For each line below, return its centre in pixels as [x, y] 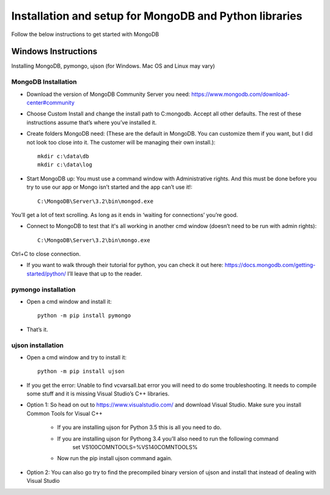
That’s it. [37, 329]
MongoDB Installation [44, 82]
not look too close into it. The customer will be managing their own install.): [121, 142]
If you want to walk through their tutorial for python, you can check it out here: [125, 265]
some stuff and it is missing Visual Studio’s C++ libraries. [98, 394]
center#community [50, 102]
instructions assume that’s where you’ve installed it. [92, 122]
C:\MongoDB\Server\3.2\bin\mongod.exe [96, 201]
